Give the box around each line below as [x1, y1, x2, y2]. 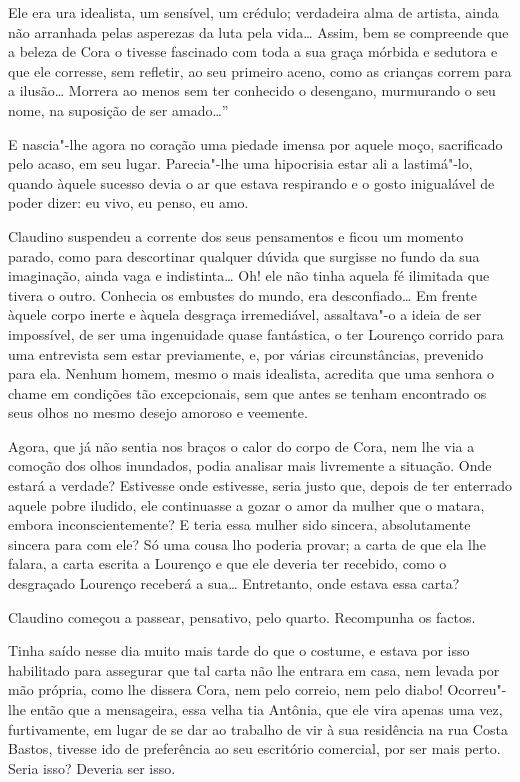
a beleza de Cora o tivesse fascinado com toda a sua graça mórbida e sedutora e [8, 41, 498, 62]
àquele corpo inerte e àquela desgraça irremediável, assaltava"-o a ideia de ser [8, 304, 482, 325]
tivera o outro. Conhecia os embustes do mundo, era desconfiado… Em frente [8, 284, 477, 305]
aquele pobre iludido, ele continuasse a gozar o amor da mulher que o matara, [8, 494, 485, 515]
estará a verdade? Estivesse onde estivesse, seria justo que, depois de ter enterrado [8, 475, 512, 496]
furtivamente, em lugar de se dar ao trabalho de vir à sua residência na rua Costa [8, 718, 508, 739]
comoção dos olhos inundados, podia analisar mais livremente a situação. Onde [8, 455, 492, 476]
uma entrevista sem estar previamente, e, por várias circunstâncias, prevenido [8, 343, 484, 364]
